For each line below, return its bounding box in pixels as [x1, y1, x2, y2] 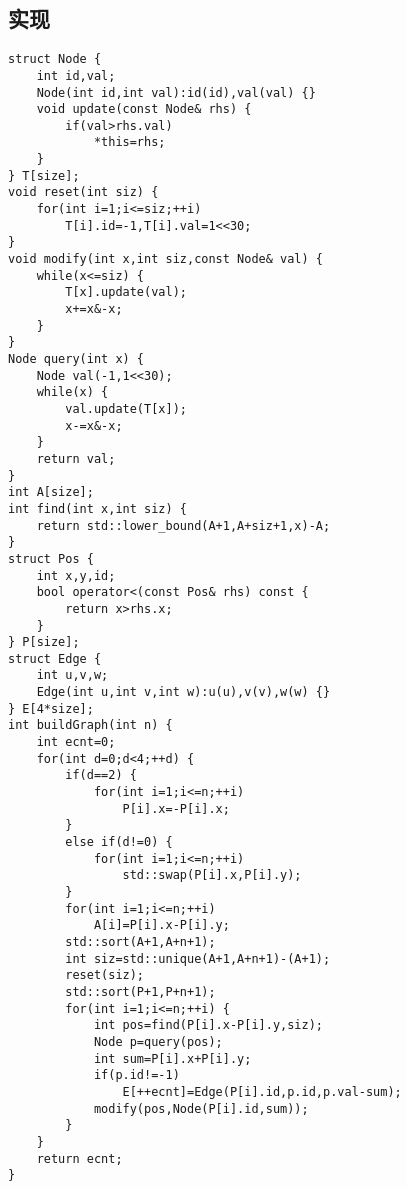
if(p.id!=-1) [93, 1068, 180, 1083]
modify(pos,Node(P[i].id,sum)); [93, 1101, 309, 1116]
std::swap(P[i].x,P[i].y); [122, 868, 302, 883]
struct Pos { [8, 551, 94, 566]
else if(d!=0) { [65, 835, 173, 850]
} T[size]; [8, 168, 80, 183]
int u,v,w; [36, 668, 109, 683]
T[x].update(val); [65, 285, 187, 300]
